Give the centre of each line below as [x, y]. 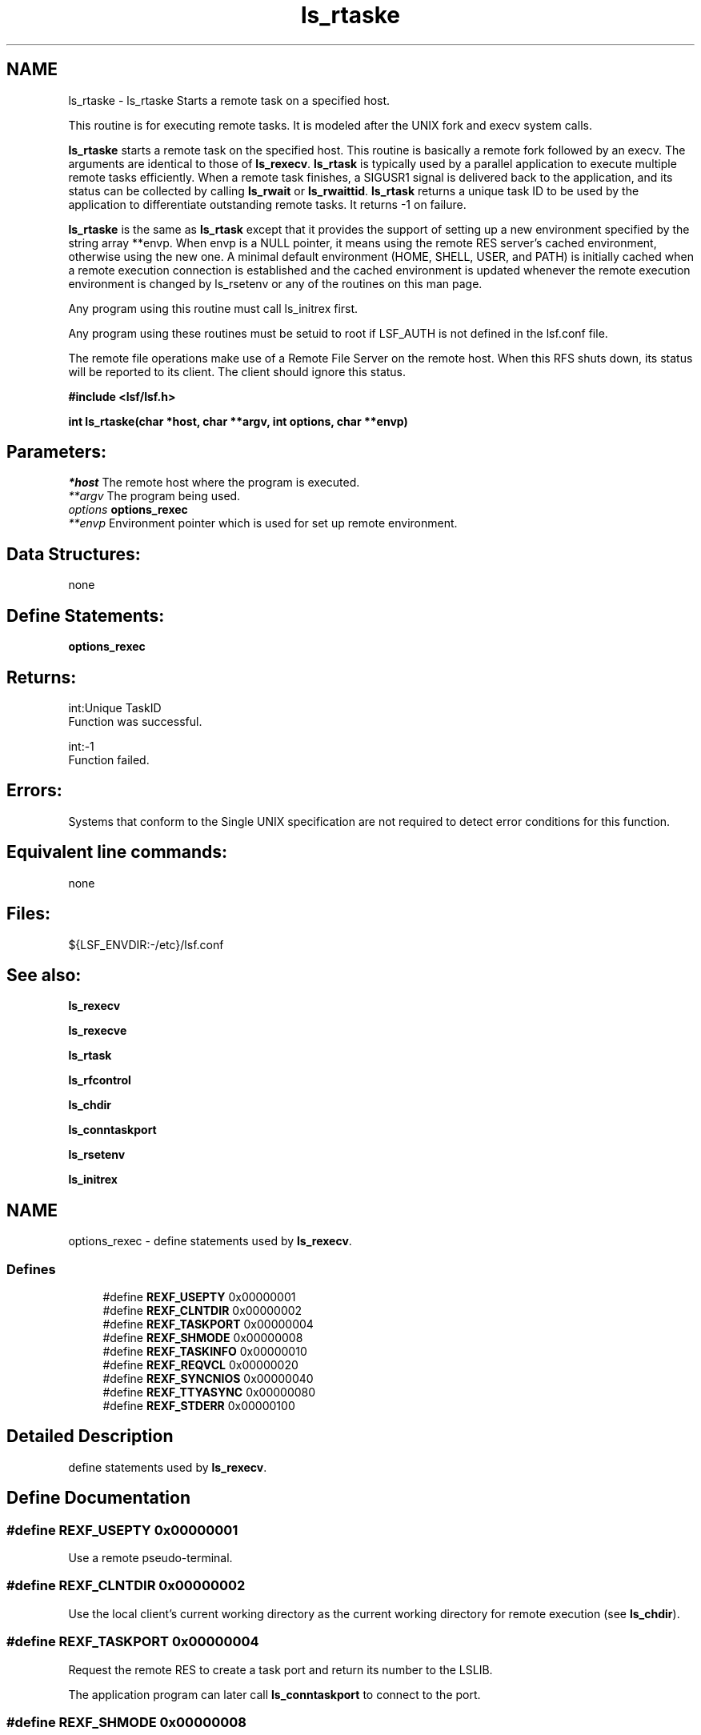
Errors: [34, 791]
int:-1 [81, 746]
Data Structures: [74, 554]
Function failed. [109, 759]
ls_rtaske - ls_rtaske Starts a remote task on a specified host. [229, 100]
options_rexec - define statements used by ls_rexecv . [210, 1241]
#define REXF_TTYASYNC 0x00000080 [209, 1392]
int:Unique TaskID [115, 707]
